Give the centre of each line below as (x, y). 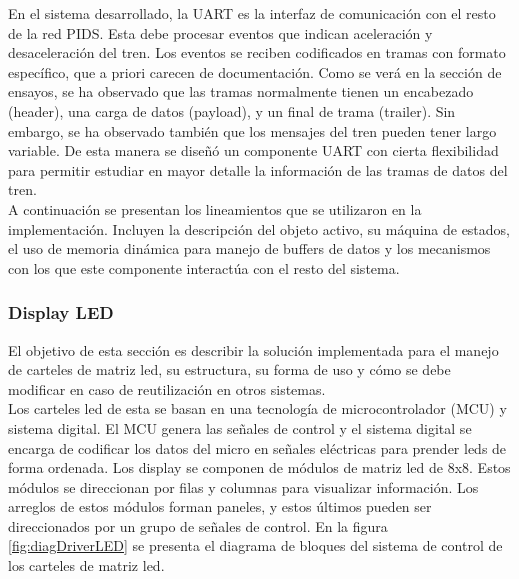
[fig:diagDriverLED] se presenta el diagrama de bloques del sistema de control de (255, 545)
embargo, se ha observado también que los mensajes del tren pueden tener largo (252, 130)
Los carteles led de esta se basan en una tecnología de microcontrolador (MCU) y (257, 408)
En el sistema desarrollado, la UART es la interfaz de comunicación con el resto (252, 13)
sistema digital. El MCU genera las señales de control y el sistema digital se (240, 427)
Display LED (61, 312)
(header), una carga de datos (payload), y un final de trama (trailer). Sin (232, 110)
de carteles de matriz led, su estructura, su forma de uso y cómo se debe (229, 369)
